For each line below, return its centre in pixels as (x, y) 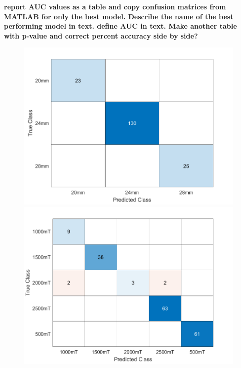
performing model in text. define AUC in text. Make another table (120, 26)
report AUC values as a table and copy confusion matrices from (115, 6)
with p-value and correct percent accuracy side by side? (101, 35)
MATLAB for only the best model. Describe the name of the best (119, 16)
